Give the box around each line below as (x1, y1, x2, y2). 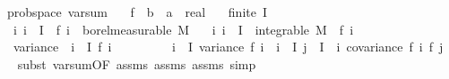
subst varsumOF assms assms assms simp (17, 54, 256, 73)
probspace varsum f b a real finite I (6, 3, 268, 20)
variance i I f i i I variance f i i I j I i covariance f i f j (13, 37, 444, 56)
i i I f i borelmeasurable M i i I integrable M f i (13, 20, 354, 38)
